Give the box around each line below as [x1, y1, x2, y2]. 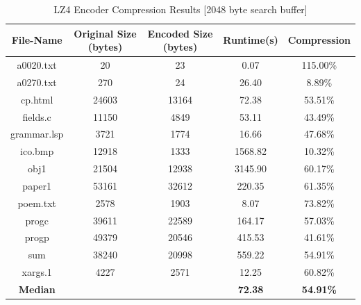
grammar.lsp [10, 126, 64, 141]
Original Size [74, 26, 137, 40]
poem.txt [17, 195, 56, 210]
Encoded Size [147, 26, 213, 40]
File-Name [11, 33, 62, 47]
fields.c [22, 109, 51, 124]
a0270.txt [17, 74, 57, 89]
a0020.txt [17, 58, 57, 72]
